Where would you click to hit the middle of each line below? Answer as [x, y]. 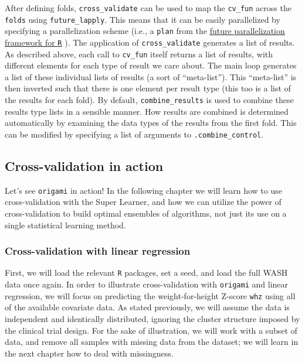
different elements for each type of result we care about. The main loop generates [151, 65]
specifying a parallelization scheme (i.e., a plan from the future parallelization [145, 31]
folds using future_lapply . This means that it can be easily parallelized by [143, 19]
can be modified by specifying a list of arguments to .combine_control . [134, 134]
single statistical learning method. [65, 225]
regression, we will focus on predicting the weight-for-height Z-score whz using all [150, 295]
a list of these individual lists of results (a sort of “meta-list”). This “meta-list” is [151, 76]
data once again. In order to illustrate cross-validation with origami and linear [147, 284]
